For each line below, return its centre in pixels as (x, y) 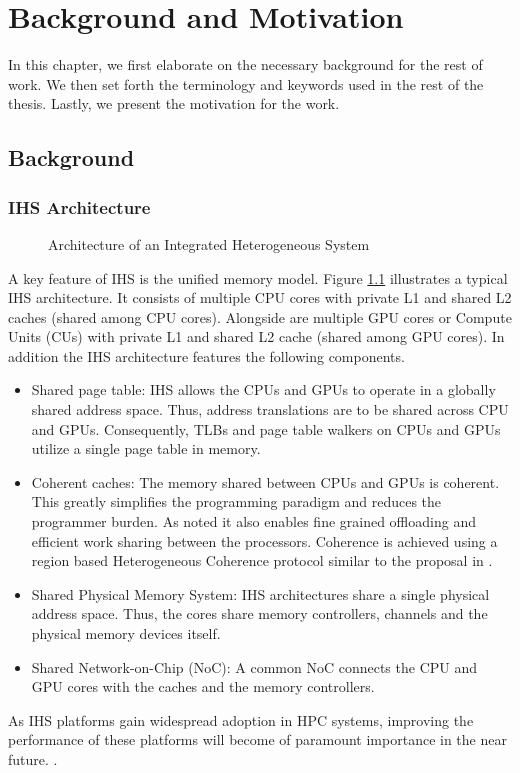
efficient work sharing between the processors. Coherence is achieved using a (264, 540)
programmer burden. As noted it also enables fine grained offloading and (253, 521)
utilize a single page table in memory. (146, 448)
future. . (33, 758)
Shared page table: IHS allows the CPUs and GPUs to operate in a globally (263, 389)
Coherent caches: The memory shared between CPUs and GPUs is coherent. (265, 481)
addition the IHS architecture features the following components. (206, 355)
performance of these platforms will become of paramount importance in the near (257, 739)
